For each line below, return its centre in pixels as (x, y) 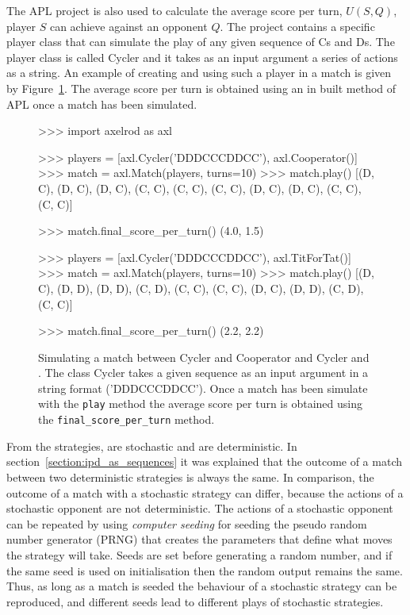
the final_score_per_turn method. (126, 419)
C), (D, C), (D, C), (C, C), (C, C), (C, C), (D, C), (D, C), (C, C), (200, 188)
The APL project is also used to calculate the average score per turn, (174, 10)
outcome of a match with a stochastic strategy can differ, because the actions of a (205, 492)
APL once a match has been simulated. (102, 104)
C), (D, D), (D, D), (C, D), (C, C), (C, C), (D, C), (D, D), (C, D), (201, 288)
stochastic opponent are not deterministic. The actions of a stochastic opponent (200, 508)
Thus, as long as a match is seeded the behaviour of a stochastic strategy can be (202, 586)
